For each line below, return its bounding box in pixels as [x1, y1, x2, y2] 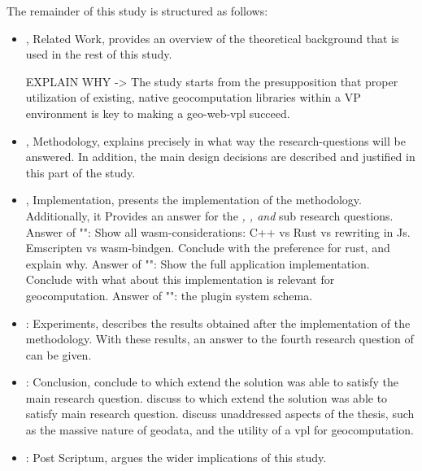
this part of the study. [25, 164, 136, 181]
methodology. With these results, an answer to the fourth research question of [25, 330, 414, 347]
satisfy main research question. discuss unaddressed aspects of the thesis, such [25, 405, 415, 422]
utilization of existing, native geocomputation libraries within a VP [25, 89, 361, 106]
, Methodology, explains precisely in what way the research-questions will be [25, 132, 406, 149]
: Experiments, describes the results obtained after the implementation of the [25, 314, 411, 331]
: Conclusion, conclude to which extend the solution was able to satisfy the [25, 373, 398, 390]
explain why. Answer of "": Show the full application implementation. [25, 255, 370, 272]
